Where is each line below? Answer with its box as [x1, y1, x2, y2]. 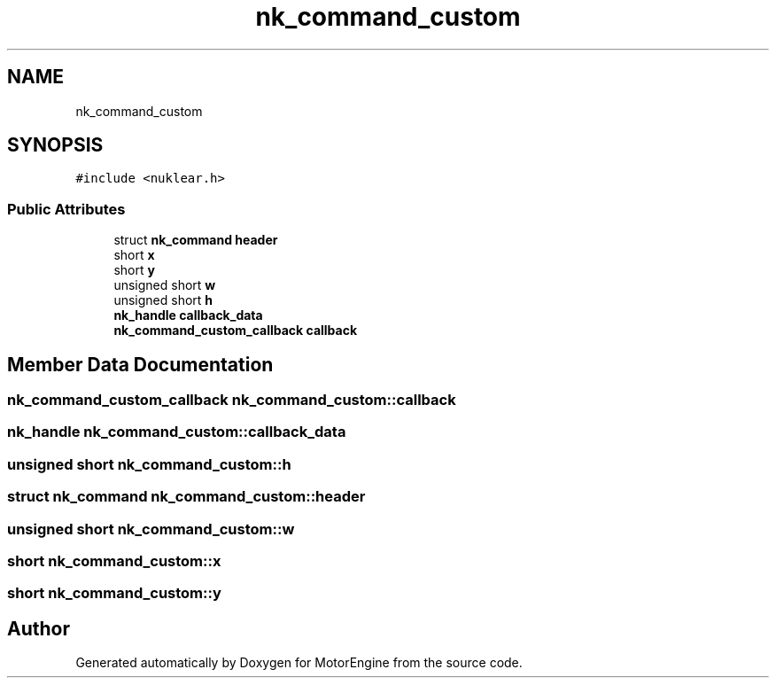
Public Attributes [7, 199, 126, 218]
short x [113, 247, 155, 263]
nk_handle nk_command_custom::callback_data [7, 423, 346, 441]
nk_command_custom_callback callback [113, 323, 358, 339]
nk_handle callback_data [113, 307, 263, 323]
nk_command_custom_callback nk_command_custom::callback [7, 391, 456, 409]
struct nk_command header [113, 232, 278, 248]
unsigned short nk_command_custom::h [7, 455, 291, 473]
